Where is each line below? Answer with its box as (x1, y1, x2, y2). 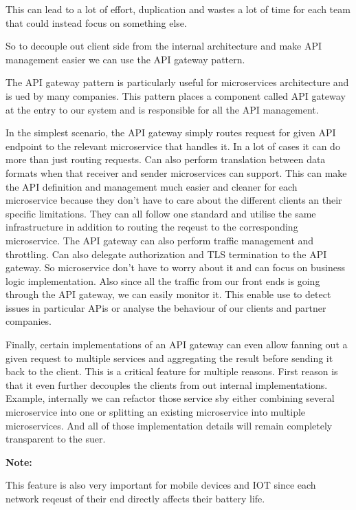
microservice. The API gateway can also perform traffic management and (5, 233, 314, 247)
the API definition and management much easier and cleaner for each (5, 179, 298, 193)
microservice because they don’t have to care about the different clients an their (5, 193, 342, 207)
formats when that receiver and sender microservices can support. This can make (5, 165, 347, 180)
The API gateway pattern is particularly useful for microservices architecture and (5, 75, 349, 89)
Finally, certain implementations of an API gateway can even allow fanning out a (5, 337, 348, 352)
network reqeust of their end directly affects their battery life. (5, 491, 265, 505)
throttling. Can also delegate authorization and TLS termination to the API (5, 246, 327, 261)
